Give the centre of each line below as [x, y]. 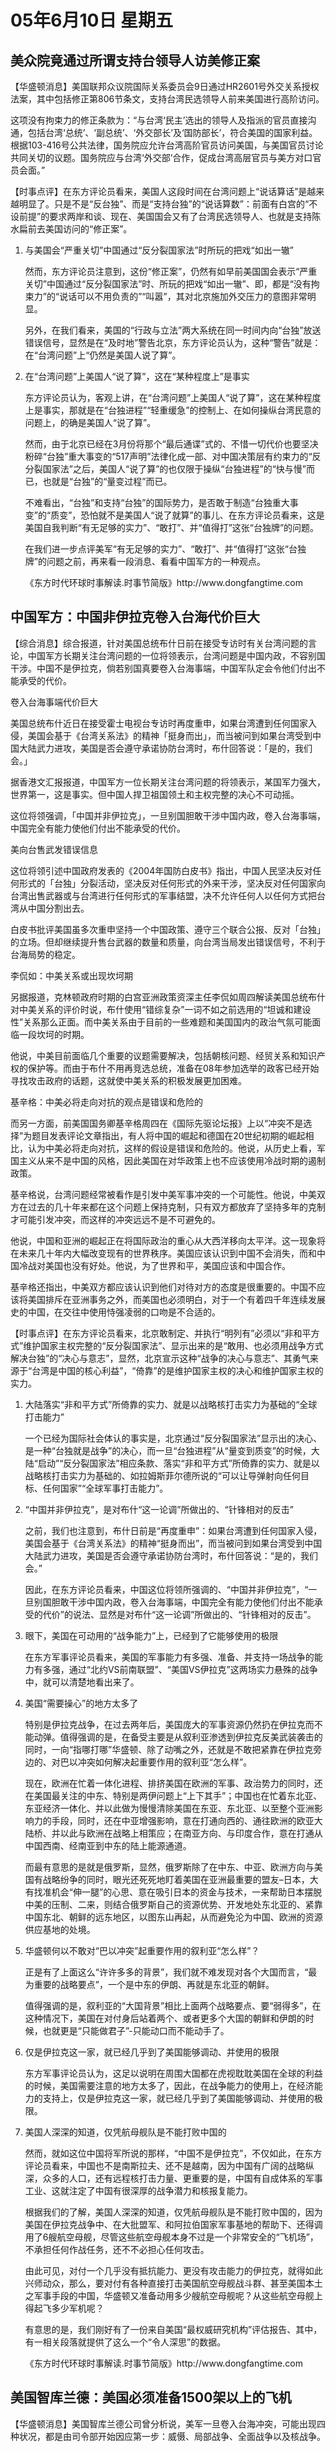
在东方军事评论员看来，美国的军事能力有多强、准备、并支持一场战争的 [169, 1657]
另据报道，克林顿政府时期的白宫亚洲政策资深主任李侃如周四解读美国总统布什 [168, 997]
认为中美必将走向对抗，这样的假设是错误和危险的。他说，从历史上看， [172, 1148]
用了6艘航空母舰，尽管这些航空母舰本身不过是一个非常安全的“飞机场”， [171, 2237]
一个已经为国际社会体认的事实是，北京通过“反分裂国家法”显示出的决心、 [173, 1438]
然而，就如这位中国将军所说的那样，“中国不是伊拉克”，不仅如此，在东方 [173, 2153]
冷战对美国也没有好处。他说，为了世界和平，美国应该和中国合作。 [154, 1265]
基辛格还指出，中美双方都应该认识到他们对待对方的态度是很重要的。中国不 [163, 1287]
